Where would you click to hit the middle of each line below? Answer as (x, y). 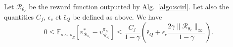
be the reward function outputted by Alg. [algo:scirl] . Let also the (129, 6)
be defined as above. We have (117, 16)
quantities (19, 16)
